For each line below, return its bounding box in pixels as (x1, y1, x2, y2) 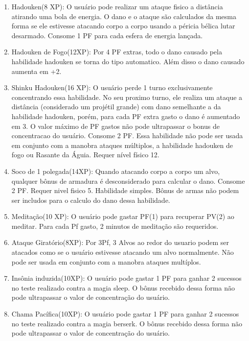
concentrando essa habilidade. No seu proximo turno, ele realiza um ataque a (11, 92, 243, 102)
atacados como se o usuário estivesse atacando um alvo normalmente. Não (11, 247, 234, 257)
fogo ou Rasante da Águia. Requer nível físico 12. (11, 149, 159, 160)
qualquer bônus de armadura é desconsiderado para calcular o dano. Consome (11, 175, 245, 186)
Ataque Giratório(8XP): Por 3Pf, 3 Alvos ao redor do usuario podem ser (11, 237, 229, 247)
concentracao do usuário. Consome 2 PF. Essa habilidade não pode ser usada (11, 130, 243, 141)
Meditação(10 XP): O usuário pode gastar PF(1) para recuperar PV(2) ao (11, 211, 234, 221)
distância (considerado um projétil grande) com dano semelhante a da (11, 101, 221, 112)
